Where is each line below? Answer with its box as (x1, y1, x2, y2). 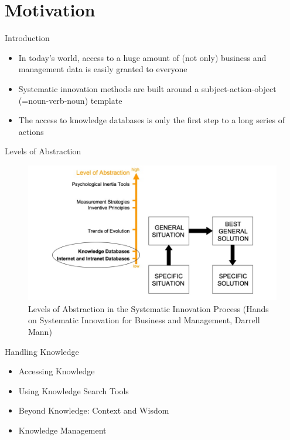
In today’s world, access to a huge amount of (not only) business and (18, 51, 267, 63)
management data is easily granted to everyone (18, 63, 187, 75)
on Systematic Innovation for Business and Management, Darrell (28, 314, 260, 326)
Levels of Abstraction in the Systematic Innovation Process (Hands (28, 302, 269, 314)
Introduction (5, 32, 50, 44)
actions (18, 125, 44, 137)
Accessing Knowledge (18, 365, 95, 377)
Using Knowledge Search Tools (18, 384, 129, 397)
